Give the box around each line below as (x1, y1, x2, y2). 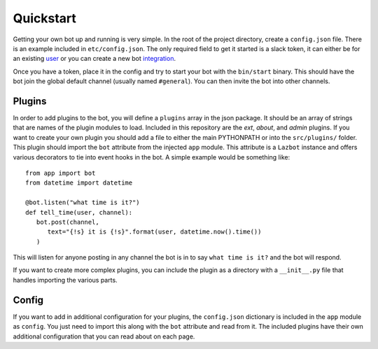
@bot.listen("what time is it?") (25, 199, 140, 206)
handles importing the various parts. (13, 276, 118, 284)
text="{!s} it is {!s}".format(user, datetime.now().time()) (47, 228, 262, 236)
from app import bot (25, 169, 96, 177)
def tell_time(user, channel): (25, 208, 133, 216)
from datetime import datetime (25, 179, 133, 187)
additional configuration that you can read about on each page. (13, 332, 195, 341)
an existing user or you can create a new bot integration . (13, 55, 176, 63)
